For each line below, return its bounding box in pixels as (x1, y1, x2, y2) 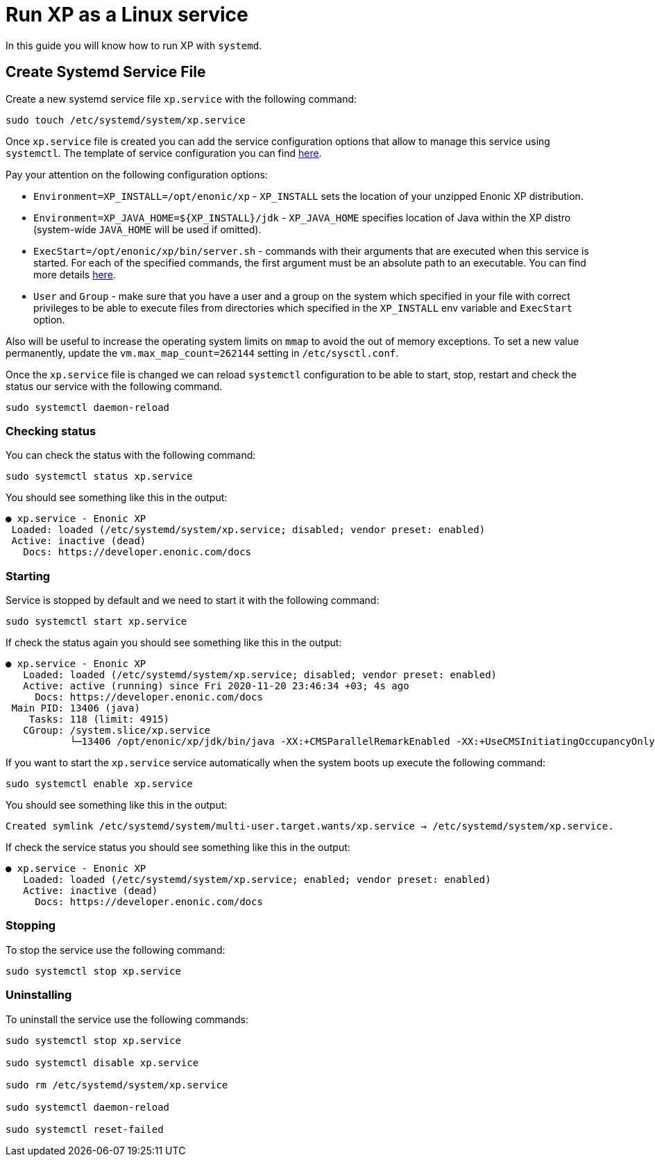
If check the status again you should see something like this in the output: (6, 637, 342, 649)
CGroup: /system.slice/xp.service (23, 725, 211, 736)
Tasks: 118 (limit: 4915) (28, 714, 170, 725)
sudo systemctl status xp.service (6, 471, 193, 482)
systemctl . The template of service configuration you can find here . (6, 146, 322, 159)
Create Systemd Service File (6, 63, 206, 81)
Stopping (6, 918, 56, 933)
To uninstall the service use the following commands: (6, 1013, 248, 1025)
